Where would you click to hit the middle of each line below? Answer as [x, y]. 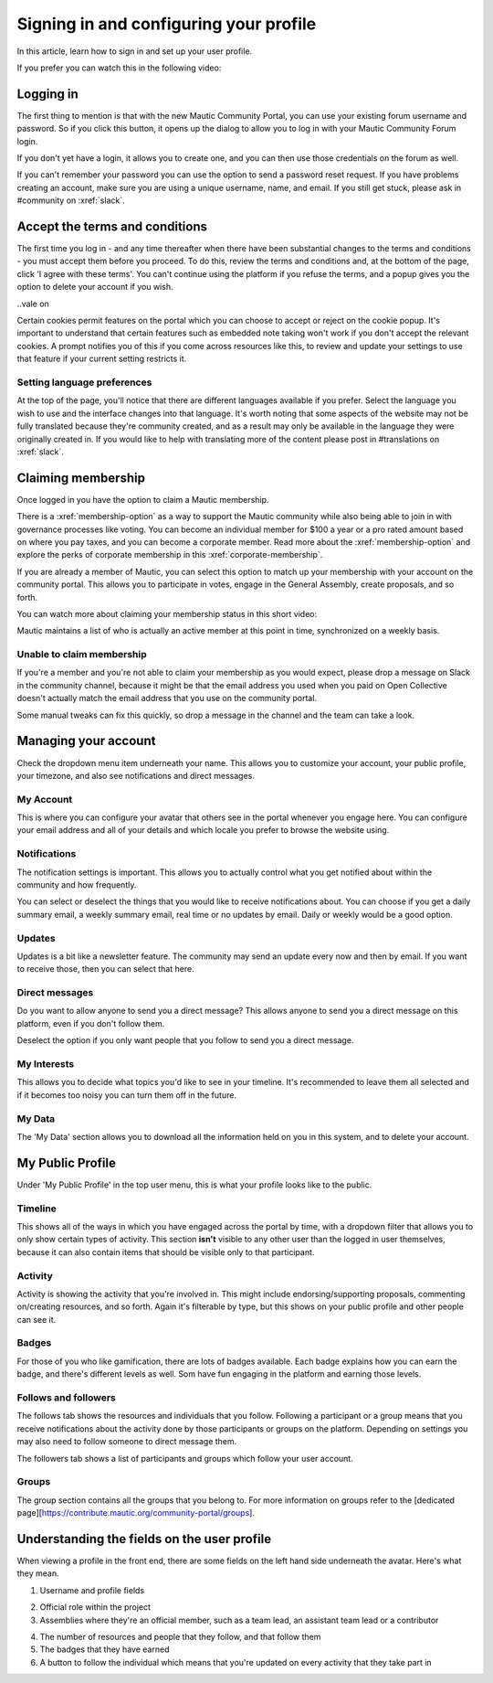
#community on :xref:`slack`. [71, 200]
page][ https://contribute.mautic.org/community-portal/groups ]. [136, 1513]
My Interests [46, 1064]
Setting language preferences [84, 382]
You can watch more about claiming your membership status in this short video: [167, 613]
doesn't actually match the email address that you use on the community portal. [167, 698]
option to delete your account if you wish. [95, 287]
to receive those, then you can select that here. [106, 969]
